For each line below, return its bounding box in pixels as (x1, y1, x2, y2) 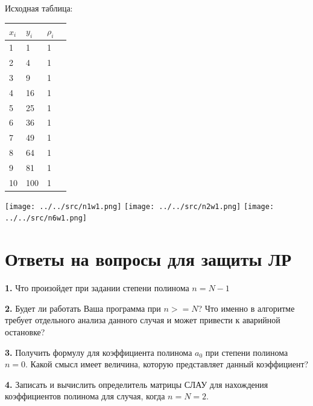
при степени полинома (205, 346, 288, 358)
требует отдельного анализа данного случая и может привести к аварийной (5, 314, 280, 326)
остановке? (5, 326, 45, 338)
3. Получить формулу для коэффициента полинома (5, 346, 192, 358)
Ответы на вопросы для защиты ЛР (5, 246, 292, 271)
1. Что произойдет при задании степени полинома (5, 282, 189, 294)
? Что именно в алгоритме (198, 301, 295, 314)
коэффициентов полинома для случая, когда (5, 390, 165, 402)
